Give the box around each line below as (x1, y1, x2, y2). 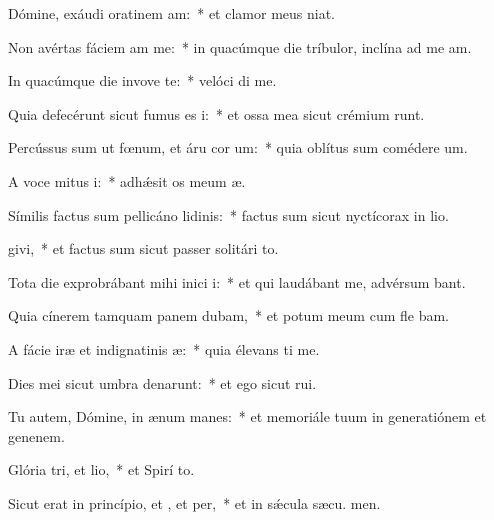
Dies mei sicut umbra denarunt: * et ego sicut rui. (8, 372, 317, 393)
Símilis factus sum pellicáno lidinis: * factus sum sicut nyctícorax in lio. (8, 204, 449, 225)
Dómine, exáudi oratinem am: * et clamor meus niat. (8, 3, 335, 23)
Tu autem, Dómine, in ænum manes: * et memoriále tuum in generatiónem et (8, 406, 487, 427)
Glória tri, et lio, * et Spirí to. (8, 459, 195, 480)
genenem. (8, 425, 65, 446)
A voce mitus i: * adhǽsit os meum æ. (8, 170, 246, 191)
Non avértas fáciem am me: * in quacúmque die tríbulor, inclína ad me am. (8, 36, 472, 57)
